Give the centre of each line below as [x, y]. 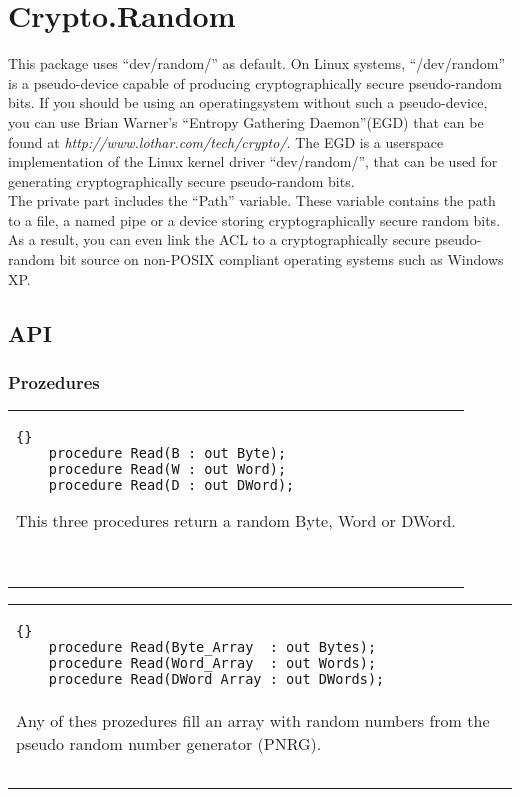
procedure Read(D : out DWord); [171, 485]
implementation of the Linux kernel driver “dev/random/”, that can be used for [253, 161]
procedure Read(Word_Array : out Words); [212, 663]
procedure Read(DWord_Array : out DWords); [216, 679]
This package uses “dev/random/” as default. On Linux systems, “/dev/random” [257, 63]
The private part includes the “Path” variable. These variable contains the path [252, 200]
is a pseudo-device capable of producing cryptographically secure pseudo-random [255, 82]
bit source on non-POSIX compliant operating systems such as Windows [281, 259]
